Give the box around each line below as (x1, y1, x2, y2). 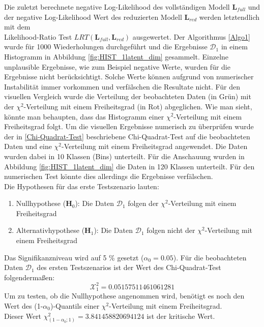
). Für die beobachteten (173, 252, 247, 262)
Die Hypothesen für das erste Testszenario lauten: (4, 181, 159, 191)
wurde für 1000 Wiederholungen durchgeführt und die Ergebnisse (4, 41, 208, 52)
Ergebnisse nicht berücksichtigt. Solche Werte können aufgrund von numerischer (4, 71, 254, 82)
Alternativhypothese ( (16, 225, 85, 235)
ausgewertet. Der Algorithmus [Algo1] (132, 31, 250, 42)
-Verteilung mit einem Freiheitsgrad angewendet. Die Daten (62, 141, 248, 152)
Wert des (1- (4, 300, 43, 311)
